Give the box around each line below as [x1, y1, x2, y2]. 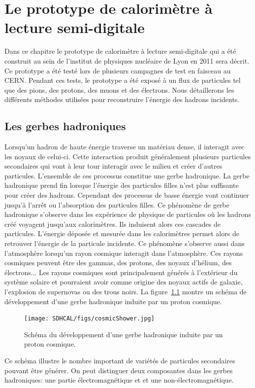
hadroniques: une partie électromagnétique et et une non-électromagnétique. [4, 375, 234, 385]
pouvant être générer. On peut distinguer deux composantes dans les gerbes [4, 365, 233, 375]
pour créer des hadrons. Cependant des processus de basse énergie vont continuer [4, 190, 249, 200]
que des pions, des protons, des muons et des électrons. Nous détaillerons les [4, 84, 234, 95]
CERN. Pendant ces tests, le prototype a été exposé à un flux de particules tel [4, 75, 241, 85]
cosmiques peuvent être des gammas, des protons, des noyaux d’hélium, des [4, 257, 232, 268]
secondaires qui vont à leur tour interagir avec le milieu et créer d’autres [4, 161, 223, 171]
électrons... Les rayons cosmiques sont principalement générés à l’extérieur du [4, 267, 238, 277]
